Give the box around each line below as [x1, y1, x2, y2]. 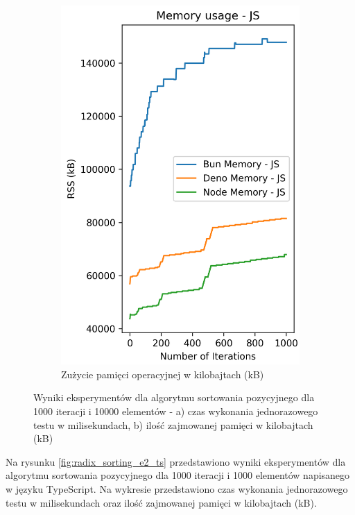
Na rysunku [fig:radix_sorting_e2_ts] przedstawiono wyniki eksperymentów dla [6, 454, 346, 468]
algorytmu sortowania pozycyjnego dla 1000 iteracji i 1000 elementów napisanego [6, 468, 350, 482]
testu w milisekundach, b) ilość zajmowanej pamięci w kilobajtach [33, 417, 313, 432]
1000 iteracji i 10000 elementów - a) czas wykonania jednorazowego [33, 404, 318, 419]
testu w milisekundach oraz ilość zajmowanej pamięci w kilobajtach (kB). [6, 495, 317, 509]
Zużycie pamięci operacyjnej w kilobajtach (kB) [61, 366, 264, 381]
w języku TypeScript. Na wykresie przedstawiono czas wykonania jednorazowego [6, 482, 348, 496]
